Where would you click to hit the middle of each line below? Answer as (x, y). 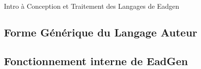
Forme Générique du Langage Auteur (101, 32)
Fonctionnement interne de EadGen (96, 60)
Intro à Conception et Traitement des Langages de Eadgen (92, 6)
